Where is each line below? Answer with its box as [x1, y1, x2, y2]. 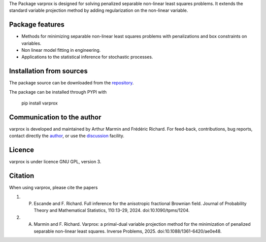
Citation [9, 172, 34, 180]
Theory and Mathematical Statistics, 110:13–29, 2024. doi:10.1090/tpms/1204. [33, 207, 190, 213]
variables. [21, 40, 41, 46]
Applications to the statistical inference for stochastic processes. [21, 54, 153, 60]
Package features [9, 20, 65, 29]
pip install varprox [21, 100, 58, 106]
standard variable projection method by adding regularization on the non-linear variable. [9, 7, 188, 13]
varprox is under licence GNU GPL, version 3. [9, 159, 101, 165]
